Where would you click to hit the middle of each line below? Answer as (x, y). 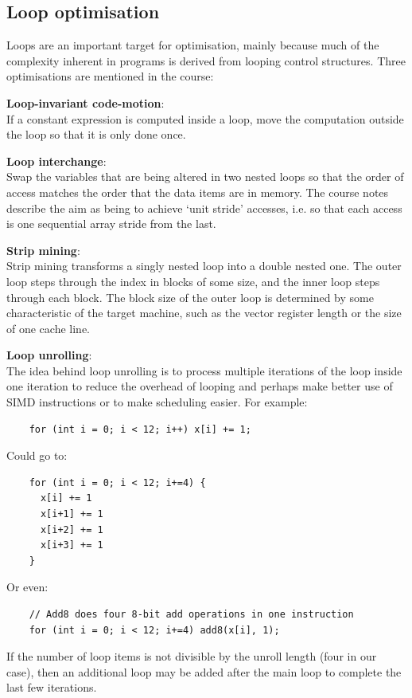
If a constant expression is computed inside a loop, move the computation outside (205, 118)
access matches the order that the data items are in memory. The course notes (198, 192)
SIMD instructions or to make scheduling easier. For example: (157, 402)
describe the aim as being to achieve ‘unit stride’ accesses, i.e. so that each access (204, 208)
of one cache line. (48, 328)
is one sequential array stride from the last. (111, 224)
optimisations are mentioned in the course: (110, 76)
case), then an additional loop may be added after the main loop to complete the (204, 671)
